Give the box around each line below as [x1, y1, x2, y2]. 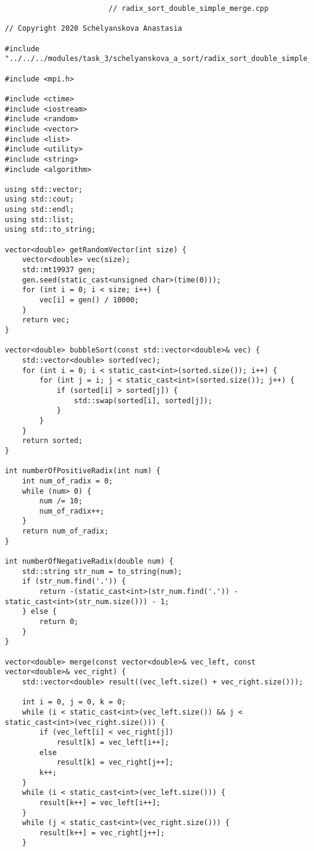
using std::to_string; [5, 225, 96, 234]
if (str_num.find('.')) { [22, 577, 126, 586]
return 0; [39, 617, 78, 626]
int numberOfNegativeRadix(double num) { [5, 557, 174, 566]
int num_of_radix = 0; [22, 476, 113, 485]
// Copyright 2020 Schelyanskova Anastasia [5, 24, 182, 33]
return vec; [22, 316, 70, 325]
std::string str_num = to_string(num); [22, 567, 182, 576]
